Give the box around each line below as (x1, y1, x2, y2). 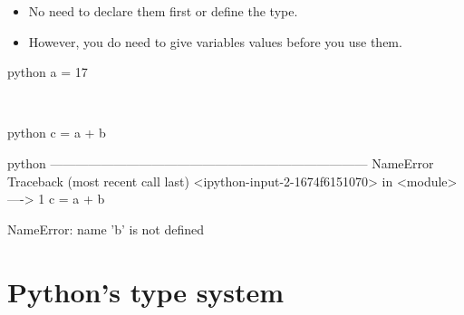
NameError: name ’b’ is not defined (7, 219, 205, 238)
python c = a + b (7, 123, 106, 142)
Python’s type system (7, 272, 285, 310)
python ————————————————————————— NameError (7, 153, 434, 172)
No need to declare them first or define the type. (28, 2, 298, 20)
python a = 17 (7, 62, 88, 81)
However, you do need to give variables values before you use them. (28, 32, 402, 51)
